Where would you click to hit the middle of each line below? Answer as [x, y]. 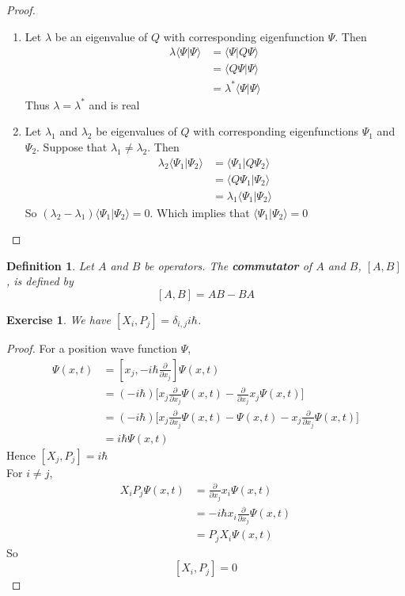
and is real [114, 104]
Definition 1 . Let [50, 265]
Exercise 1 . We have [59, 320]
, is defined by [40, 281]
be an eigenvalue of [101, 36]
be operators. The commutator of [228, 265]
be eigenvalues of [136, 131]
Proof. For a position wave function [92, 348]
